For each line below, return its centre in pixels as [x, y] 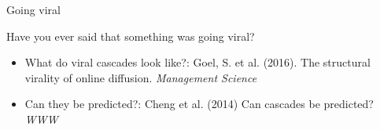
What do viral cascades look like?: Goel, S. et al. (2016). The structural [197, 62]
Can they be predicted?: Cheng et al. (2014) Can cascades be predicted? [199, 104]
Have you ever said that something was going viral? [131, 36]
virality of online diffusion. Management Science [141, 77]
